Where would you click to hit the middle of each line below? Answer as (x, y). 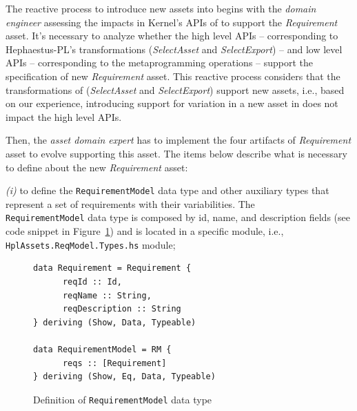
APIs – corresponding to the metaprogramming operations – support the (160, 63)
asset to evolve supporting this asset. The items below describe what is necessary (176, 153)
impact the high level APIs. (64, 116)
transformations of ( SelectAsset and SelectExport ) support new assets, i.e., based (175, 89)
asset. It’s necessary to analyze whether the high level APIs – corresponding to (172, 36)
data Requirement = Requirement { (112, 268)
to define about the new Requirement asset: (97, 167)
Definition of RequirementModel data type (123, 399)
